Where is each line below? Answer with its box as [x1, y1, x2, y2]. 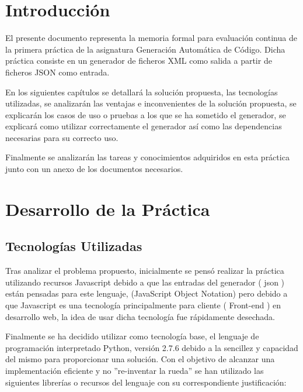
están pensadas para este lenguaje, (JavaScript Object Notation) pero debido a [5, 287, 288, 300]
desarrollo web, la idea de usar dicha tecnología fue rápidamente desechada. [5, 310, 275, 322]
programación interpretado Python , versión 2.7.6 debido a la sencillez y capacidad [5, 341, 298, 353]
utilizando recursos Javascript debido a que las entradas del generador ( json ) [5, 276, 285, 288]
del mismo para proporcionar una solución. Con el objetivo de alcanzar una [5, 353, 275, 365]
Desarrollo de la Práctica [5, 197, 210, 221]
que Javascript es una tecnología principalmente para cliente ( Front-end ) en [5, 299, 281, 311]
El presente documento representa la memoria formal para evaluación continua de [5, 32, 297, 44]
